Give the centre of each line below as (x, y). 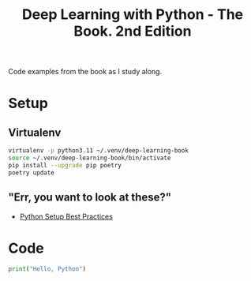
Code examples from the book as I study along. (85, 72)
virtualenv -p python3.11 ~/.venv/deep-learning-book (99, 151)
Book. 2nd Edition (133, 31)
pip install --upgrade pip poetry (65, 165)
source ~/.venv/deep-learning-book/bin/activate (90, 158)
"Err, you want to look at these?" (90, 198)
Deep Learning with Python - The (133, 15)
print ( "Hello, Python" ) (47, 269)
